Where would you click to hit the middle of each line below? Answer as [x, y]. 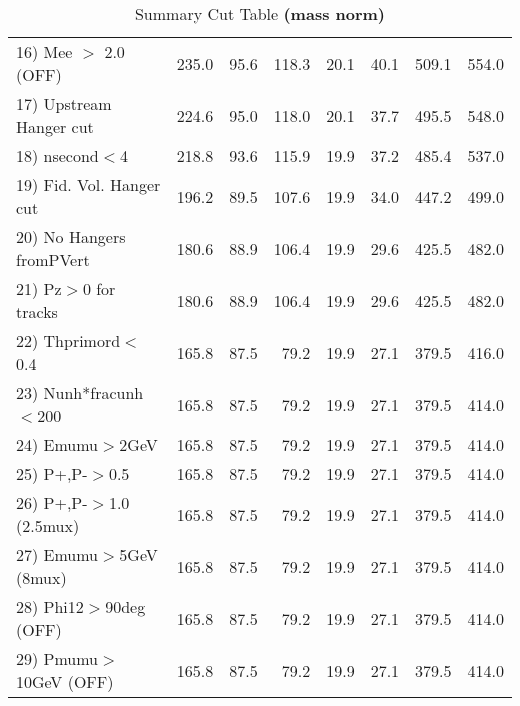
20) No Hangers [71, 236]
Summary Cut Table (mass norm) [260, 13]
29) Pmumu [57, 658]
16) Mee [44, 51]
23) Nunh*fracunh [80, 392]
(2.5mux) [48, 525]
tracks [37, 311]
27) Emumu [57, 554]
